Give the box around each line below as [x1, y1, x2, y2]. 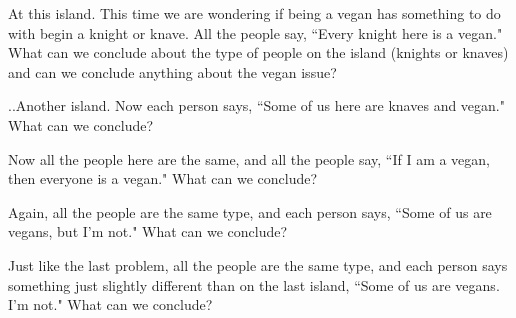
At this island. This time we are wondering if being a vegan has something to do [8, 3, 501, 23]
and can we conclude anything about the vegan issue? [8, 61, 337, 82]
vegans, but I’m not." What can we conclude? [8, 221, 288, 242]
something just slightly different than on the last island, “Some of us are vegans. [8, 274, 500, 295]
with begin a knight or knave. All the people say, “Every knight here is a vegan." [8, 22, 503, 43]
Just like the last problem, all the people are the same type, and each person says [8, 254, 508, 275]
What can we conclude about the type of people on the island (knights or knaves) [8, 42, 509, 63]
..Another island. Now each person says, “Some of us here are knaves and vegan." [8, 95, 505, 116]
